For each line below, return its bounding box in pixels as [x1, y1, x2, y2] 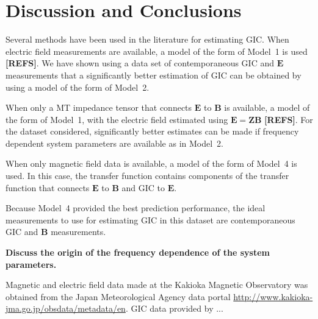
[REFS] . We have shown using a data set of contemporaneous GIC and [5, 57, 274, 69]
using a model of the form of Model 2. [5, 80, 150, 93]
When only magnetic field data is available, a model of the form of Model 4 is [5, 157, 297, 170]
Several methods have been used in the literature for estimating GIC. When [5, 33, 289, 46]
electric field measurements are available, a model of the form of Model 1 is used [5, 44, 308, 57]
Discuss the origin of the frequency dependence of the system [5, 246, 270, 259]
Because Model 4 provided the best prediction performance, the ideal [5, 202, 266, 214]
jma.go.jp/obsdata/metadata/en [5, 302, 126, 315]
